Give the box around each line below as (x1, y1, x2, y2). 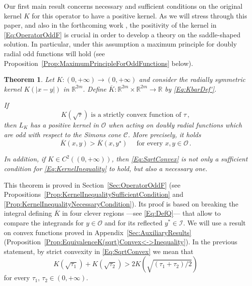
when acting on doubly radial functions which (108, 119, 242, 129)
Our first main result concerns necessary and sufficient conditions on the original (4, 1, 243, 11)
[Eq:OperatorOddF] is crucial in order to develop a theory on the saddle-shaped (4, 29, 240, 39)
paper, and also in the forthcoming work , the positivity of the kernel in (4, 20, 217, 30)
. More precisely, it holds (128, 129, 201, 139)
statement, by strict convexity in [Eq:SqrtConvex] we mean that (4, 246, 193, 256)
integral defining (4, 208, 52, 218)
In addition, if (4, 154, 45, 164)
